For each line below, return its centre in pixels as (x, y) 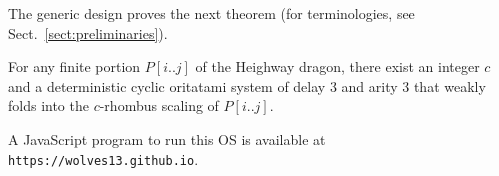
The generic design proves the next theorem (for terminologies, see (211, 13)
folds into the (48, 105)
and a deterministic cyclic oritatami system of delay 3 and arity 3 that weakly (247, 85)
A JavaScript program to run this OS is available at (167, 138)
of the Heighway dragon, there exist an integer (337, 66)
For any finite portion (74, 66)
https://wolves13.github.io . (103, 158)
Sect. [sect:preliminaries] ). (88, 32)
